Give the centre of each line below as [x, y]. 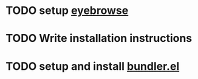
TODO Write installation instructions [99, 39]
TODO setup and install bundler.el [93, 66]
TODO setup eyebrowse [67, 11]
